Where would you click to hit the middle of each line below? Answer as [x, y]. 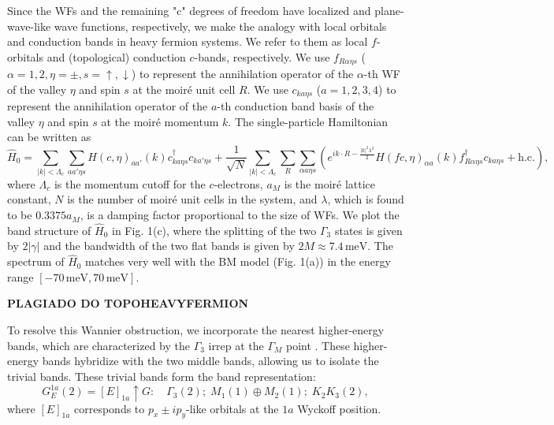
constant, [29, 199]
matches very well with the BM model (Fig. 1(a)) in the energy [238, 261]
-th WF [382, 74]
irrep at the [236, 345]
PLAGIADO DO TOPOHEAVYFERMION [128, 303]
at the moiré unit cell [184, 89]
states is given [368, 230]
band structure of [49, 230]
